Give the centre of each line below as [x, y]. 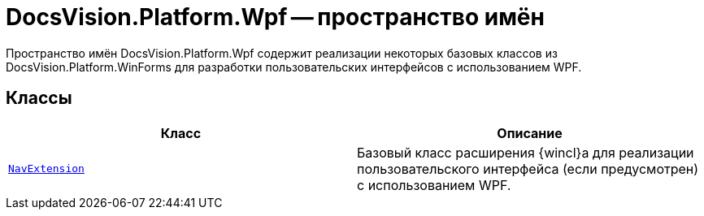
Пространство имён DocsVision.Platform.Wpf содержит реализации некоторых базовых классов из [282, 53]
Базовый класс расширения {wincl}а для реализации [526, 152]
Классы [39, 98]
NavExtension [46, 169]
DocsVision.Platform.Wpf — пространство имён [275, 17]
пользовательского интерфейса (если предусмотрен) [528, 168]
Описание [530, 133]
